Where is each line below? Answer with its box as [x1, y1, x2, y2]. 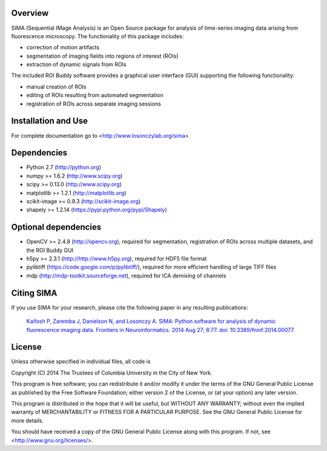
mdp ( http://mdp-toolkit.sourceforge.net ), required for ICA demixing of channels [26, 272, 226, 279]
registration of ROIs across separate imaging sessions [26, 100, 162, 107]
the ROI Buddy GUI [26, 246, 74, 254]
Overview [11, 8, 49, 18]
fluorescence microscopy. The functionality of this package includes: [11, 32, 184, 39]
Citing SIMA [11, 288, 58, 298]
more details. [11, 416, 44, 424]
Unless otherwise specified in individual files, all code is [11, 358, 151, 365]
